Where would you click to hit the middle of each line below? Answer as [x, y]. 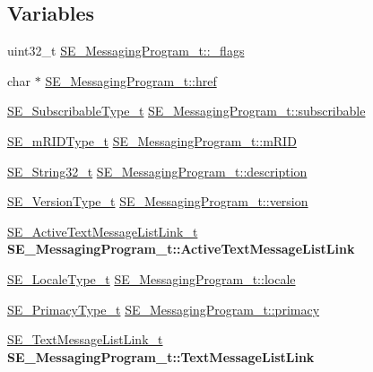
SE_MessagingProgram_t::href [131, 80]
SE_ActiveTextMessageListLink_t [103, 231]
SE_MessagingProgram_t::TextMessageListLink [161, 356]
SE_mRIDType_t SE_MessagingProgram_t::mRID [152, 140]
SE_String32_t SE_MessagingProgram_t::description [157, 171]
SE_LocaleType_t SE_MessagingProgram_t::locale [152, 278]
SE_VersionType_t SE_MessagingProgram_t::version [158, 201]
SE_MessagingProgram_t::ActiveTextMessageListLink [181, 249]
